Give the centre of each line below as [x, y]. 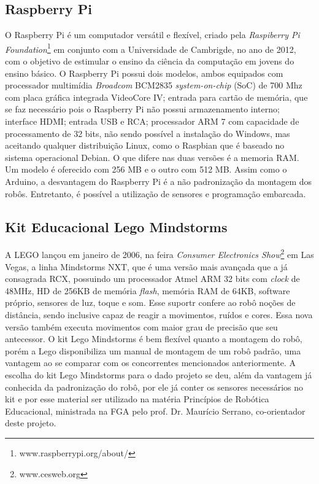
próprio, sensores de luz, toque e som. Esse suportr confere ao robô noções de [150, 302]
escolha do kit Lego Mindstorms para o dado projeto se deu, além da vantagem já [159, 374]
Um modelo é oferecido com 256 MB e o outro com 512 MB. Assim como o [146, 169]
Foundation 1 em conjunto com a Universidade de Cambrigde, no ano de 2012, [151, 48]
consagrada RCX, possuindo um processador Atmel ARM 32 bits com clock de [152, 279]
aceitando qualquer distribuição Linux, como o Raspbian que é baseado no [145, 145]
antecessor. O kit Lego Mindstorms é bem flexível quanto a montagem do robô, [154, 339]
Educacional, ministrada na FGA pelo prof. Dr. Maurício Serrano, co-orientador [155, 411]
